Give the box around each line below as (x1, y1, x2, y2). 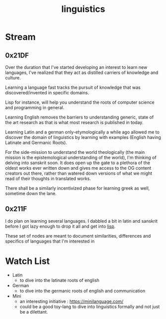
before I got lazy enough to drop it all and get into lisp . (5, 223, 115, 229)
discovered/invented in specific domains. (5, 90, 89, 95)
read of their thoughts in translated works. (5, 176, 91, 182)
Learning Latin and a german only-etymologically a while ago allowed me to (5, 129, 160, 135)
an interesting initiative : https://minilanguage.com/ (19, 298, 124, 304)
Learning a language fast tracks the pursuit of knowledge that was (5, 84, 141, 90)
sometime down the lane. (5, 191, 57, 196)
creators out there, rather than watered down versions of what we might (5, 170, 153, 176)
